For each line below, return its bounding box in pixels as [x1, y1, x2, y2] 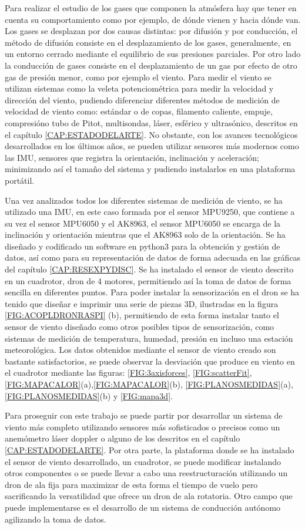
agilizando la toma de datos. [5, 513, 106, 525]
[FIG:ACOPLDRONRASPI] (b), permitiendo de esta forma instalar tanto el [5, 309, 279, 321]
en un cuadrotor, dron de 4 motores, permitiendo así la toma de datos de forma [5, 274, 291, 287]
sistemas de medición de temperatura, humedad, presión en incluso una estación [5, 332, 293, 344]
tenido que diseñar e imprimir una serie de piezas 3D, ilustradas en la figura [5, 297, 279, 309]
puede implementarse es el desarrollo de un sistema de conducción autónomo [5, 501, 281, 513]
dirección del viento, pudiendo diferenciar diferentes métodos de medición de [5, 93, 280, 106]
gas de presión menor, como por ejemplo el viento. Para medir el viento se [5, 70, 272, 83]
